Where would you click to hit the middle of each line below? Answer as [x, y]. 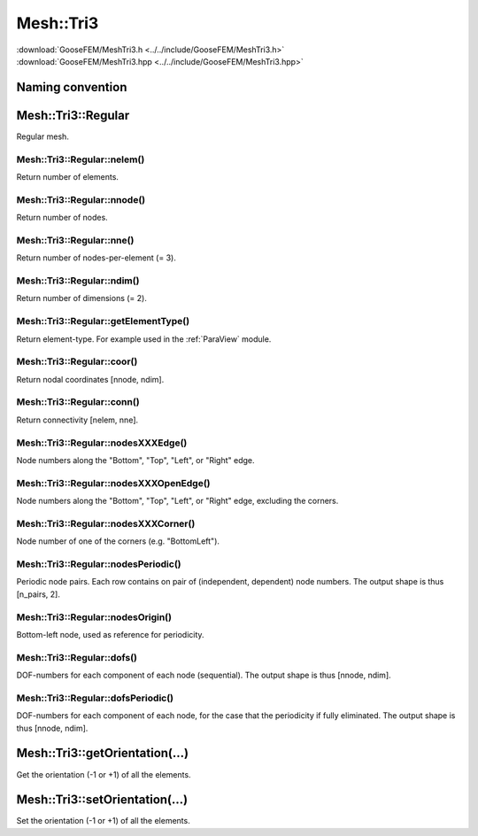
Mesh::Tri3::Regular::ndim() [78, 281]
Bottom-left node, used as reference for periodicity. [110, 634]
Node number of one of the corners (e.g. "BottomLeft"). [118, 541]
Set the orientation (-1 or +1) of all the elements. [103, 821]
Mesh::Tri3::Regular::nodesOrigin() [94, 617]
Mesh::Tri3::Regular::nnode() [81, 199]
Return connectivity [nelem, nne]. [77, 420]
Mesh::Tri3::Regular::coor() [77, 361]
